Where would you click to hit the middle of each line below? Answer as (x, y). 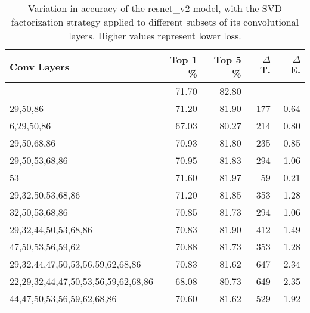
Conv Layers (40, 66)
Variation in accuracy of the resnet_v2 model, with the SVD (155, 8)
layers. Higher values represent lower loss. (155, 35)
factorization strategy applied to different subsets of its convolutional (155, 22)
